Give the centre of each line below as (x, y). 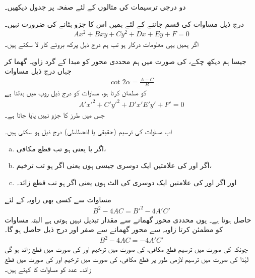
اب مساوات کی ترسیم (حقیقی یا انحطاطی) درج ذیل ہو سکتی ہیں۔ (88, 131)
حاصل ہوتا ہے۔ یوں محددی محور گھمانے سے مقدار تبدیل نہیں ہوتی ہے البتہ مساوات (128, 219)
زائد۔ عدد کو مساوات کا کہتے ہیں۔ (48, 269)
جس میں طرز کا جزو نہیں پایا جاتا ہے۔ (55, 114)
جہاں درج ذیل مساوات (38, 71)
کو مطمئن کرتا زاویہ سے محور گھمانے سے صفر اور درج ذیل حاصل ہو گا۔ (114, 229)
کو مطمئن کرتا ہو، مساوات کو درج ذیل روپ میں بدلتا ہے (76, 93)
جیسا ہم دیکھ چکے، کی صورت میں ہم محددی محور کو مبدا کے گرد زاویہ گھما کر (125, 61)
